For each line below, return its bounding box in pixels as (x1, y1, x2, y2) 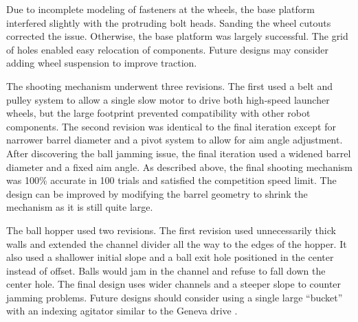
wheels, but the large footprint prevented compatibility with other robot (6, 106, 311, 120)
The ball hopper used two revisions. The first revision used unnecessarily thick (6, 222, 336, 237)
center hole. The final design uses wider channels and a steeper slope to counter (6, 277, 342, 291)
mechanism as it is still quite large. (6, 200, 153, 214)
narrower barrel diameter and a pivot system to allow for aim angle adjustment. (6, 133, 343, 147)
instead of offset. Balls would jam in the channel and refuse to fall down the (6, 263, 326, 277)
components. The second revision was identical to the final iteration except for (6, 119, 336, 133)
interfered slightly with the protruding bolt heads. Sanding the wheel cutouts (6, 15, 331, 30)
